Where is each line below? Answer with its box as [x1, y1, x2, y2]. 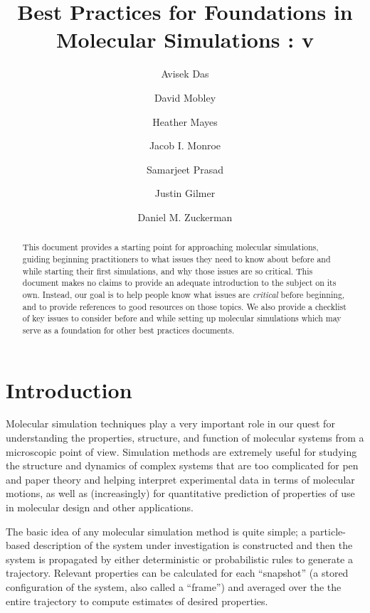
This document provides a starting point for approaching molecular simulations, [22, 241, 319, 253]
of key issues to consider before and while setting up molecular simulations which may [22, 312, 342, 324]
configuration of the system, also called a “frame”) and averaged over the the [6, 579, 342, 594]
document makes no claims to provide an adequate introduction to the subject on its [22, 277, 337, 289]
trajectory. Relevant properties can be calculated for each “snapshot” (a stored [6, 565, 349, 580]
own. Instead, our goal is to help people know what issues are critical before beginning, [22, 288, 345, 300]
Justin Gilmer [154, 186, 216, 201]
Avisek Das [161, 66, 209, 81]
